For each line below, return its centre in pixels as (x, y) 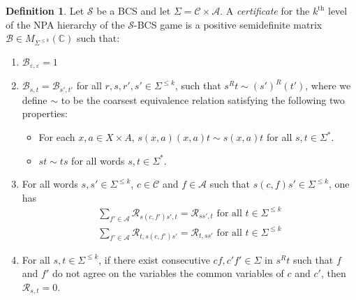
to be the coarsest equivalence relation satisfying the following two (203, 99)
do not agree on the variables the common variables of (168, 273)
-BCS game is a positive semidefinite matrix (228, 24)
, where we (328, 85)
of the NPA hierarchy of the (65, 24)
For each (57, 137)
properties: (45, 113)
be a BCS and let (134, 10)
